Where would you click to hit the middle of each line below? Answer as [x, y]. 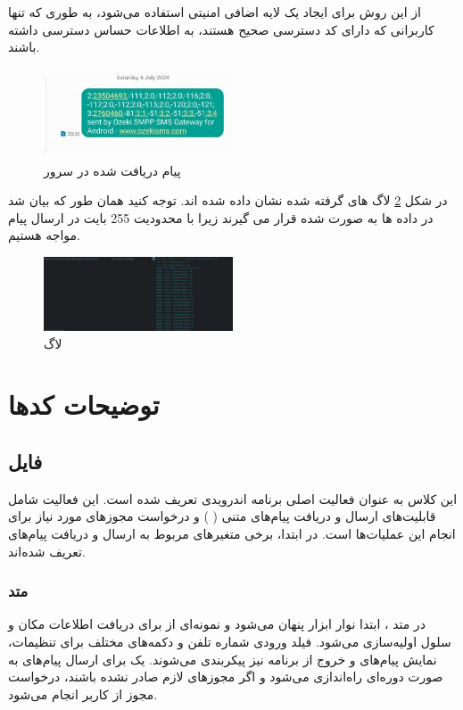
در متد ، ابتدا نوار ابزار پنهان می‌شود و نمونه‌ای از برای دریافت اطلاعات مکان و [217, 624]
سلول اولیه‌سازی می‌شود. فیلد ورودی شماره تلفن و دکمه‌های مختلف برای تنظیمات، [230, 641]
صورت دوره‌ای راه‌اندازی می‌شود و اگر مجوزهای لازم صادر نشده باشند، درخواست [226, 677]
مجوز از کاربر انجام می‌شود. [83, 693]
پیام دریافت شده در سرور [112, 170]
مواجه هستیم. [44, 235]
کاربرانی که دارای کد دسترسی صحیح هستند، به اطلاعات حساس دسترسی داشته [221, 29]
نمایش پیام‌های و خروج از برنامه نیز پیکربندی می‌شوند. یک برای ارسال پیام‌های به [223, 659]
